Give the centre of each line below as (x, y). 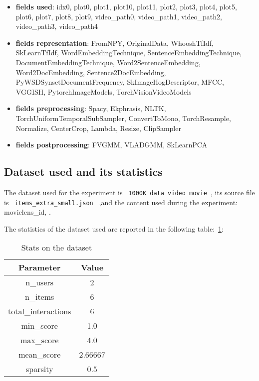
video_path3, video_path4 (57, 26)
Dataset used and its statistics (83, 172)
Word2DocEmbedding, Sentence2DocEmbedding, (91, 72)
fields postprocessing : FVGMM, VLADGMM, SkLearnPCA (112, 145)
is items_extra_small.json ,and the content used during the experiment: (121, 202)
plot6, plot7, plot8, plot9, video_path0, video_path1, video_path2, (119, 16)
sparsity (39, 369)
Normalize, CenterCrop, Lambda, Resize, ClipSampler (98, 128)
